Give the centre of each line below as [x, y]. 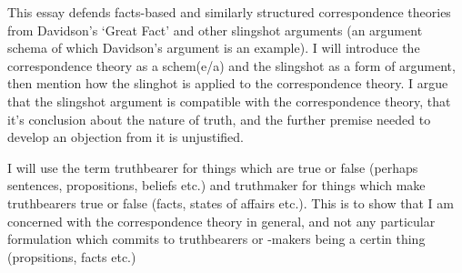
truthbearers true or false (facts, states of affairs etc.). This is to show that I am [231, 202]
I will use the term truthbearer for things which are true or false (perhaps [213, 167]
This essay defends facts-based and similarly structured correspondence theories [229, 12]
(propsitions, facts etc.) [72, 256]
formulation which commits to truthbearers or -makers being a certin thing [216, 239]
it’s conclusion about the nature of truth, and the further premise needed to [219, 119]
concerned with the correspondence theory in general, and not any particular [221, 221]
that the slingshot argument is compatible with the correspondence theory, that [229, 101]
